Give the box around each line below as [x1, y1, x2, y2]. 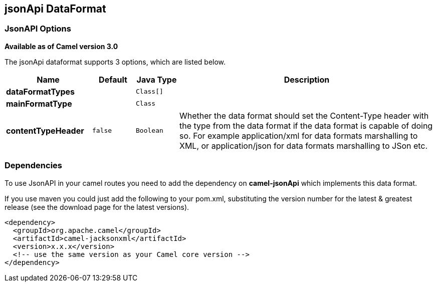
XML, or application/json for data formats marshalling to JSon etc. [179, 140, 428, 151]
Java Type [136, 74, 177, 85]
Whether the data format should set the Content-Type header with [179, 110, 429, 121]
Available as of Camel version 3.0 [5, 42, 118, 51]
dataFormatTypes [6, 86, 75, 97]
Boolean [136, 127, 163, 135]
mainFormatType [6, 98, 72, 109]
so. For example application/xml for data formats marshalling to [179, 130, 418, 141]
